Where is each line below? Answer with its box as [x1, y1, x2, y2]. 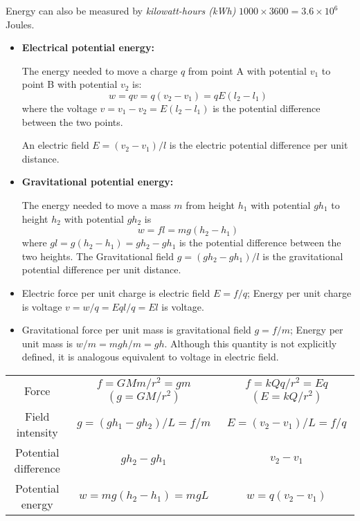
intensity [16, 423, 58, 440]
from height [186, 197, 235, 212]
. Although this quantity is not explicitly [164, 336, 337, 350]
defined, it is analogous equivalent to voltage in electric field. [21, 349, 279, 364]
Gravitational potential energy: [21, 174, 174, 189]
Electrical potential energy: [21, 40, 154, 55]
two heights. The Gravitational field [21, 248, 174, 263]
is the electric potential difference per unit [169, 138, 348, 152]
